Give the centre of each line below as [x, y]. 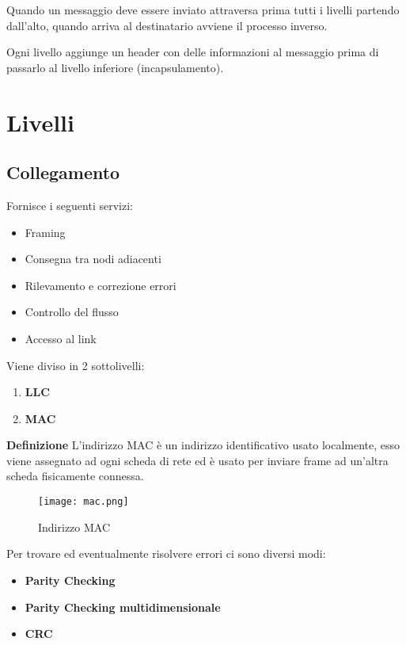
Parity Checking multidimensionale [123, 607]
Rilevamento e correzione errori [101, 285]
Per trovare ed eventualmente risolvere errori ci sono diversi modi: [166, 553]
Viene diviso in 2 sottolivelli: [76, 365]
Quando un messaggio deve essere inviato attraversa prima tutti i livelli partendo [203, 10]
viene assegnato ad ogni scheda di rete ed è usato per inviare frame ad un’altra [197, 460]
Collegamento [63, 172]
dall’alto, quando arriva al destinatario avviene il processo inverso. [167, 25]
